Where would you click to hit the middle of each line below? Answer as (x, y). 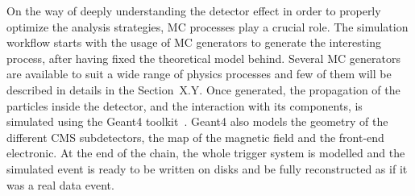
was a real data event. (60, 184)
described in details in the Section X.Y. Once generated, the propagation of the (203, 89)
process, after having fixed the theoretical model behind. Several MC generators (203, 58)
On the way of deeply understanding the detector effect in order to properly (194, 10)
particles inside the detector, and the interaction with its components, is (185, 105)
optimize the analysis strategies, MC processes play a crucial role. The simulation (207, 26)
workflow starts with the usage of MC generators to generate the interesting (194, 42)
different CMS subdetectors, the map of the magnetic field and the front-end (195, 137)
